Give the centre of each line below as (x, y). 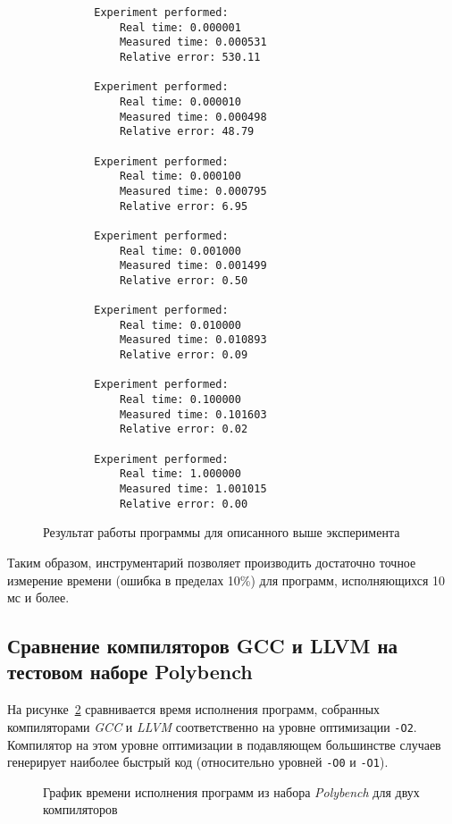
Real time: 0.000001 (180, 27)
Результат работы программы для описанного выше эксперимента (222, 532)
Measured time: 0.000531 (193, 42)
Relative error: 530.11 (190, 57)
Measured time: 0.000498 (193, 117)
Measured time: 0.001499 (193, 266)
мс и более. (38, 597)
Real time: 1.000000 (180, 474)
